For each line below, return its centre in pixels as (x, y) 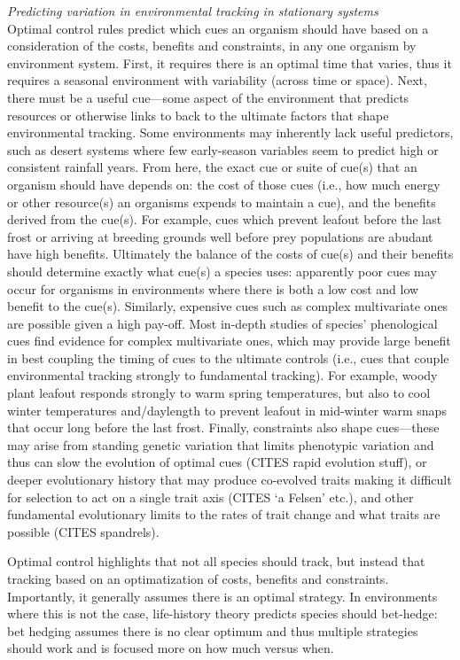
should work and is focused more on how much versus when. (171, 648)
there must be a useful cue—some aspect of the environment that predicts (208, 97)
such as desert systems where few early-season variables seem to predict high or (223, 149)
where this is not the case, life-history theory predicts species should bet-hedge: (222, 613)
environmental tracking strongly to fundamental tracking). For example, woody (222, 375)
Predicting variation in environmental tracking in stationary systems (193, 11)
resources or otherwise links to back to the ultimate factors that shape (198, 115)
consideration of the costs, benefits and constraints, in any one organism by (212, 46)
